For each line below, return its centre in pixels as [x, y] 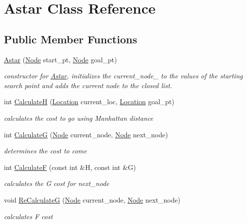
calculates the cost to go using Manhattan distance [79, 118]
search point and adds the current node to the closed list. [88, 85]
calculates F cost [28, 216]
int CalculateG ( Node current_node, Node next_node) [86, 134]
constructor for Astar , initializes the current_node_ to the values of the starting [123, 76]
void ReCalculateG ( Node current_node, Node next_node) [92, 199]
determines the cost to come [45, 151]
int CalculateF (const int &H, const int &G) [70, 167]
